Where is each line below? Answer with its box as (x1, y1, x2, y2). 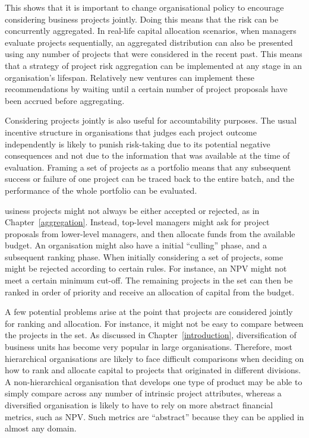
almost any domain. (5, 422, 77, 434)
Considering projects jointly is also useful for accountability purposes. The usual (5, 114, 297, 127)
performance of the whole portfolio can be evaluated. (5, 184, 197, 196)
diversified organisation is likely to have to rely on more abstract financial (5, 399, 273, 411)
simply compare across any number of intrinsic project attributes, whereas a (5, 387, 282, 399)
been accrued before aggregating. (5, 94, 125, 106)
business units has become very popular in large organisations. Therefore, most (5, 341, 292, 353)
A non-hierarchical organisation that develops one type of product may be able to (5, 375, 302, 387)
